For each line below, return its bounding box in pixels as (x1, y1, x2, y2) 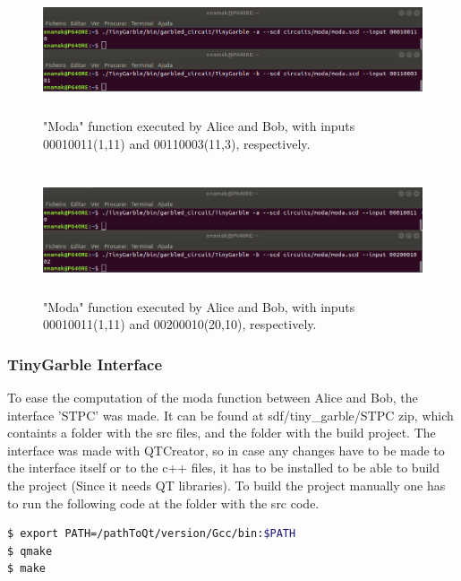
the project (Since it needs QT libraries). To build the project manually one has (7, 475, 446, 494)
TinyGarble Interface (7, 352, 163, 375)
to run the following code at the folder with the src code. (7, 493, 320, 512)
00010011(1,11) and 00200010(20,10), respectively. (43, 315, 317, 334)
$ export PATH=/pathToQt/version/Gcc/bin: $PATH (7, 527, 296, 541)
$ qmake (7, 544, 53, 558)
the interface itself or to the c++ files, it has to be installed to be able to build (7, 458, 440, 477)
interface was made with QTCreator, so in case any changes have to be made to (7, 440, 445, 459)
